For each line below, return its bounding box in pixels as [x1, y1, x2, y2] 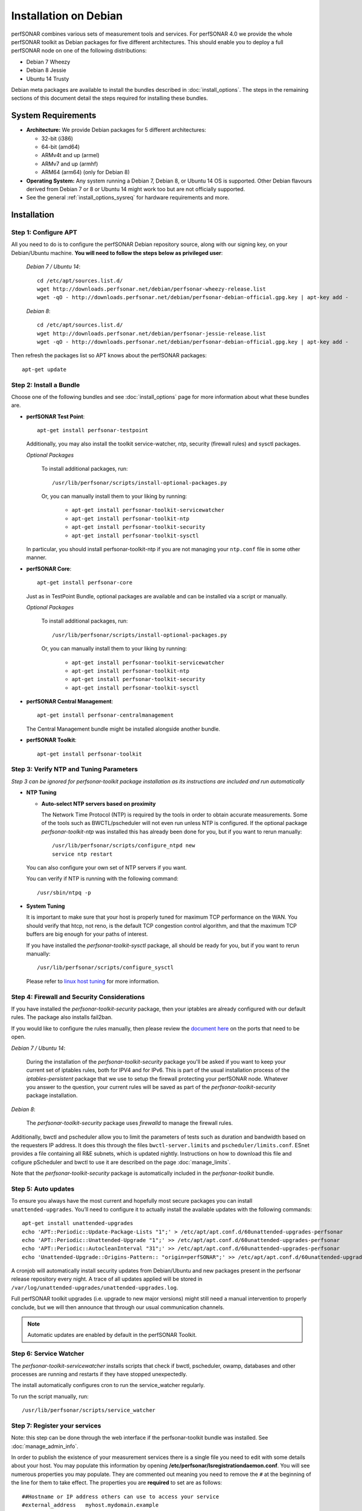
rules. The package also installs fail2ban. [11, 1014, 113, 1021]
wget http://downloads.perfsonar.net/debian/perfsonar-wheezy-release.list [37, 286, 266, 293]
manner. [26, 554, 47, 561]
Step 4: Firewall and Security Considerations [11, 992, 145, 1001]
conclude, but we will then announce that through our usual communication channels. [11, 1303, 224, 1311]
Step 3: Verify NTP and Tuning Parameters [11, 765, 138, 774]
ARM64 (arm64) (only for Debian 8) [41, 169, 130, 176]
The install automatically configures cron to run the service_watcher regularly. [11, 1382, 205, 1389]
